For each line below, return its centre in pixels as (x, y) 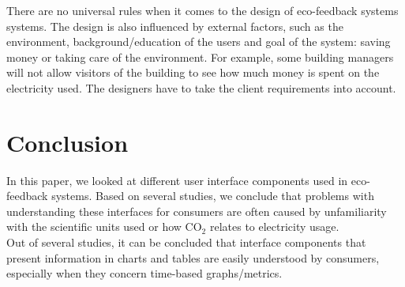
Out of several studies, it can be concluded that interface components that (186, 242)
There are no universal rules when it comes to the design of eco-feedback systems (202, 10)
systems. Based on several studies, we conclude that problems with (213, 196)
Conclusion (67, 142)
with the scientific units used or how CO (104, 227)
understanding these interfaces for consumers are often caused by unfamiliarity (197, 211)
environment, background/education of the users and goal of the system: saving (199, 42)
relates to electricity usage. (274, 227)
